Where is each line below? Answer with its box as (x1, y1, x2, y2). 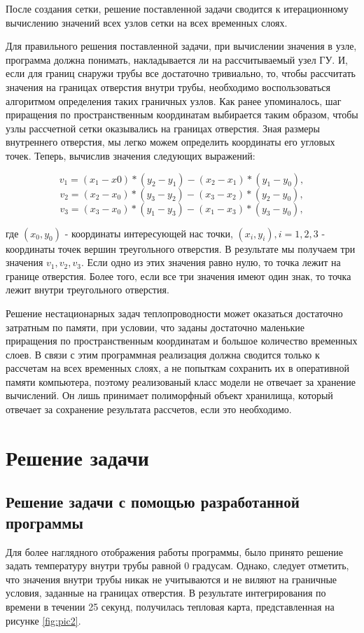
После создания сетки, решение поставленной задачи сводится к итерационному (6, 1, 349, 15)
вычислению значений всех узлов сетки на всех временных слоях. (6, 15, 288, 29)
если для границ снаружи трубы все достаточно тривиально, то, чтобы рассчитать (6, 66, 356, 81)
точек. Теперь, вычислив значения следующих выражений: (6, 148, 255, 162)
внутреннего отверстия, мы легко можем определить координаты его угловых (6, 134, 335, 149)
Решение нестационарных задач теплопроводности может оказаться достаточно (6, 305, 343, 320)
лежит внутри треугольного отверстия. (6, 282, 169, 297)
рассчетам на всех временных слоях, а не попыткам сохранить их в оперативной (6, 361, 349, 375)
